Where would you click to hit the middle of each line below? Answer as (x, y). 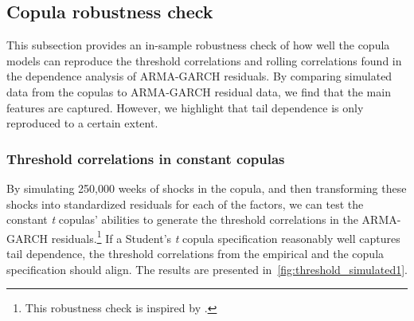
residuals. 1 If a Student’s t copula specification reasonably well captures (226, 237)
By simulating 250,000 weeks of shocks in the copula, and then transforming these (207, 188)
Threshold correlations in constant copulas (146, 158)
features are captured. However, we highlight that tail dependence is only (185, 107)
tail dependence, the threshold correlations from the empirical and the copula (195, 254)
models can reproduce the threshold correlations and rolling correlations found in (204, 60)
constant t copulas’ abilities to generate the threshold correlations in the (182, 219)
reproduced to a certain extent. (82, 123)
